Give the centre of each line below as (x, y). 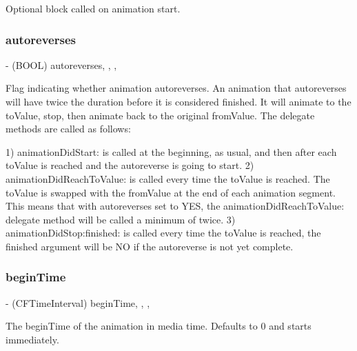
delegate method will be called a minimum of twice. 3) (121, 219)
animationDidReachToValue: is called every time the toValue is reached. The (168, 178)
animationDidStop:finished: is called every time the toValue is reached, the (163, 233)
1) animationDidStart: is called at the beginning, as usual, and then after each (171, 151)
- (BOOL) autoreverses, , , (61, 64)
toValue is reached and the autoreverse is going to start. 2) (130, 165)
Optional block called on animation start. (93, 8)
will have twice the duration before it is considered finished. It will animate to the (178, 101)
